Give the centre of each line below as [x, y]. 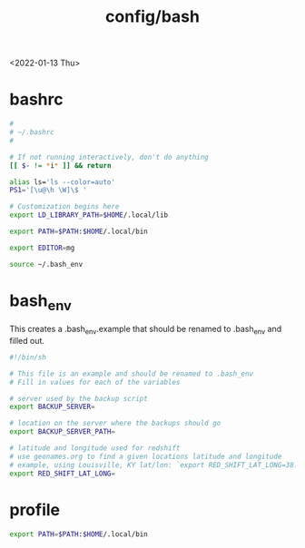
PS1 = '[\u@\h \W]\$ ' [49, 191]
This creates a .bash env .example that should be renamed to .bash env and [146, 330]
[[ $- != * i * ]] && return [60, 165]
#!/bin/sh [28, 357]
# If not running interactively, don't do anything [109, 157]
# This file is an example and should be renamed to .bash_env [132, 374]
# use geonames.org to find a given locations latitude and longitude [146, 456]
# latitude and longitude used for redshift [95, 448]
